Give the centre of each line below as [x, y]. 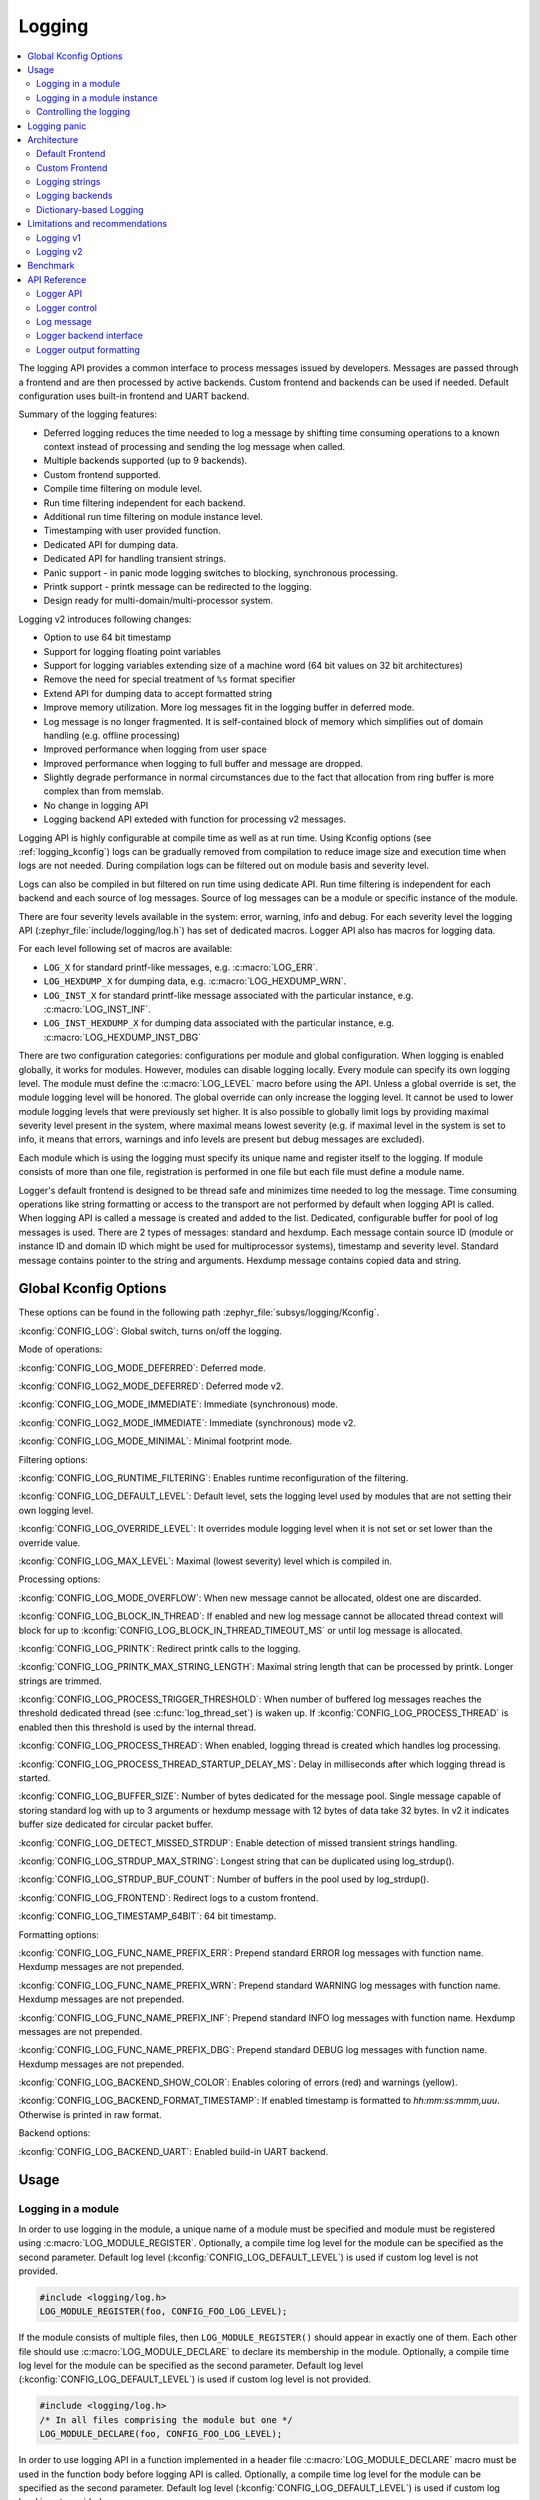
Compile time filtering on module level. [123, 489]
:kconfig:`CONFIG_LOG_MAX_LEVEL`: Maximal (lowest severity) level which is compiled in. [205, 1561]
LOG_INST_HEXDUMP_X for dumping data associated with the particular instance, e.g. [219, 1023]
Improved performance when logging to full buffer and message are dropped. [203, 763]
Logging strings [68, 182]
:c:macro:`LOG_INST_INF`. [97, 1009]
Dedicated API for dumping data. [111, 544]
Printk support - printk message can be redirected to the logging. [177, 586]
